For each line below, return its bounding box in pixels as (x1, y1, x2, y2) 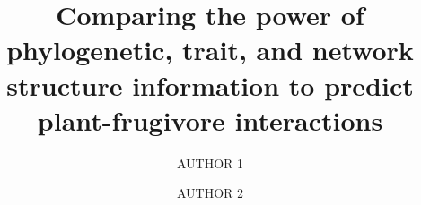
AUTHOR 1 (176, 153, 244, 172)
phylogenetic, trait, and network (6, 31, 414, 68)
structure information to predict (6, 66, 414, 103)
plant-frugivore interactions (37, 101, 383, 138)
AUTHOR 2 (176, 184, 244, 202)
